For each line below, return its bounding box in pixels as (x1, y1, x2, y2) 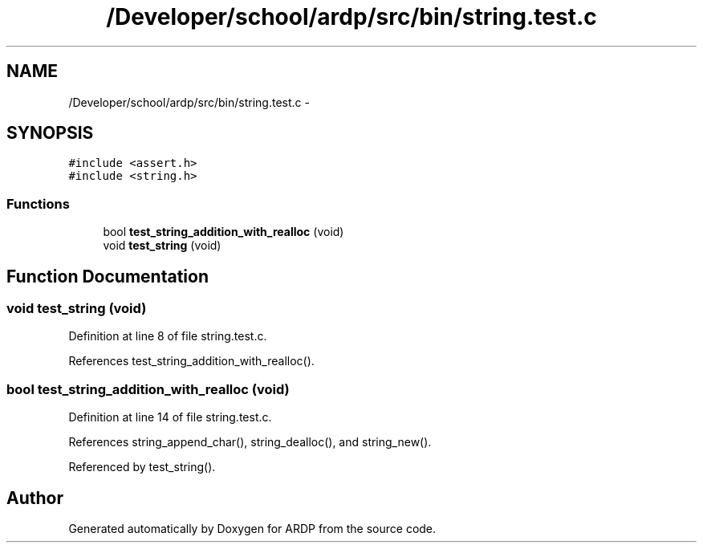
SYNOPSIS (6, 123, 94, 144)
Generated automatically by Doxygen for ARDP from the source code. (68, 522, 437, 535)
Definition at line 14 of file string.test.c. (68, 410, 272, 425)
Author (6, 487, 63, 508)
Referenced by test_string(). (68, 460, 216, 474)
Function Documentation (6, 266, 209, 287)
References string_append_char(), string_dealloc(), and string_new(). (68, 435, 432, 449)
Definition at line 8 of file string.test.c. (68, 329, 267, 344)
